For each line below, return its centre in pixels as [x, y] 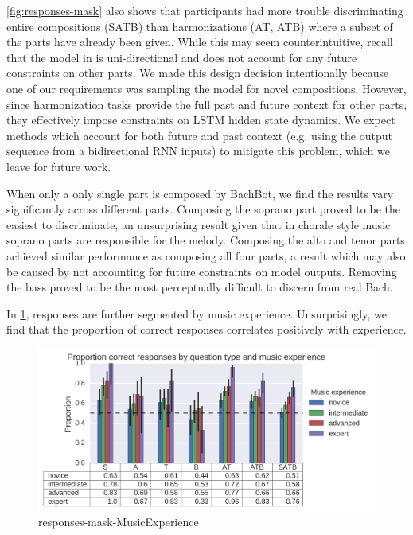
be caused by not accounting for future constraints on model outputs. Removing [202, 271]
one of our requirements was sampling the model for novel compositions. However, [206, 88]
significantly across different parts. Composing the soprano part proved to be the [203, 209]
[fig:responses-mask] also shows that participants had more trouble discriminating [205, 10]
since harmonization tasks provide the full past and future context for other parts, [207, 104]
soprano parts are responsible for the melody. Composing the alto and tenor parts [206, 240]
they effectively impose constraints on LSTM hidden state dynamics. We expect [201, 120]
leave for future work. [59, 166]
